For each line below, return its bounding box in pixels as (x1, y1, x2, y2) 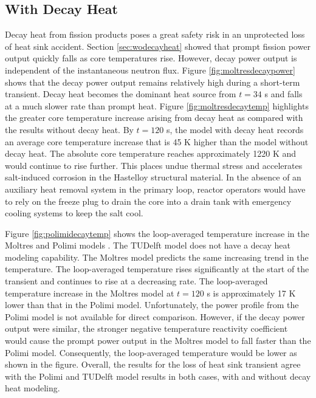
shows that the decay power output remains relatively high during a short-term (5, 75, 300, 88)
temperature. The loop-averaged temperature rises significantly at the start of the (5, 262, 309, 275)
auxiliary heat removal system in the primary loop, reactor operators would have (5, 182, 306, 195)
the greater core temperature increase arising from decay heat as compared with (5, 111, 303, 124)
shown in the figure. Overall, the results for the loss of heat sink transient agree (5, 358, 301, 371)
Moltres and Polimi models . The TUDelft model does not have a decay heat (5, 239, 291, 252)
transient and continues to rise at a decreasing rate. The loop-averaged (5, 275, 268, 287)
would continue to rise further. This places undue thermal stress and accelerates (5, 159, 303, 171)
